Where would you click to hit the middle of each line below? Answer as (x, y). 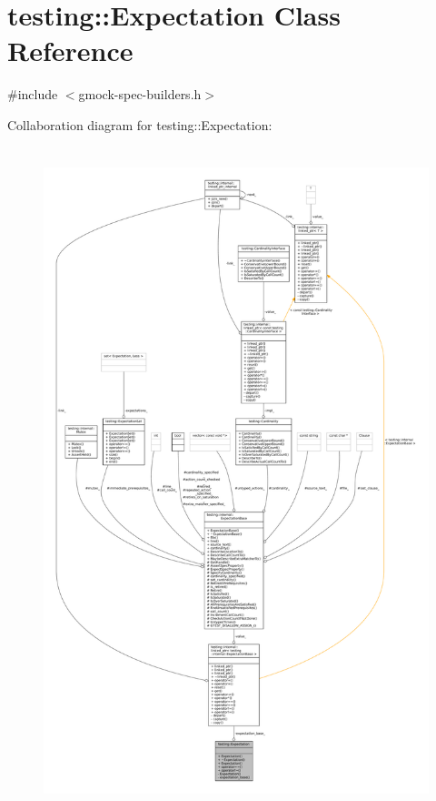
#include (33, 94)
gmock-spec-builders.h (140, 94)
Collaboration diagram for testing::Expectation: (140, 124)
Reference (70, 51)
